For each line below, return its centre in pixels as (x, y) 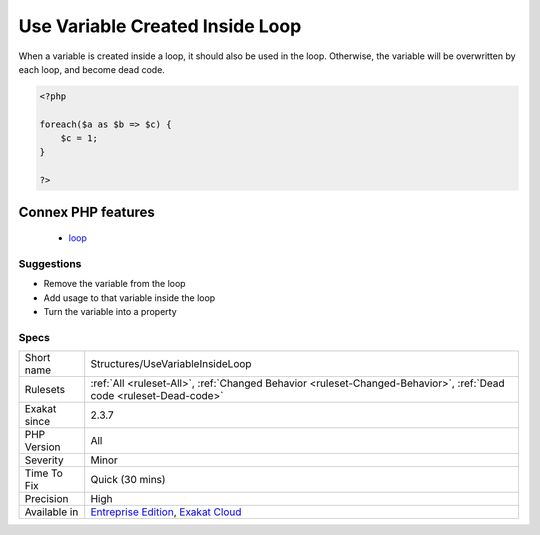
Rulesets (44, 390)
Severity (44, 460)
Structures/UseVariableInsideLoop (171, 364)
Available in (51, 512)
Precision (46, 499)
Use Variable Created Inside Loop (160, 26)
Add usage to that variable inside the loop (129, 297)
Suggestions (50, 264)
